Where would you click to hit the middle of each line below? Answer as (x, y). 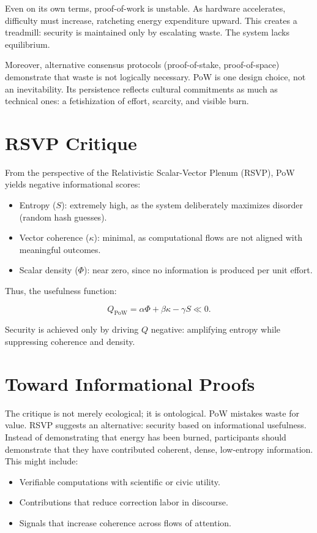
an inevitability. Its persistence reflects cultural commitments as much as (141, 89)
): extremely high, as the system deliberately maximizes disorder (182, 205)
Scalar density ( (49, 270)
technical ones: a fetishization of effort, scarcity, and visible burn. (127, 101)
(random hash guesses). (63, 217)
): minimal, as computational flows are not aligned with (198, 237)
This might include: (42, 461)
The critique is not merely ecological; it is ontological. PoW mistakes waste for (152, 413)
